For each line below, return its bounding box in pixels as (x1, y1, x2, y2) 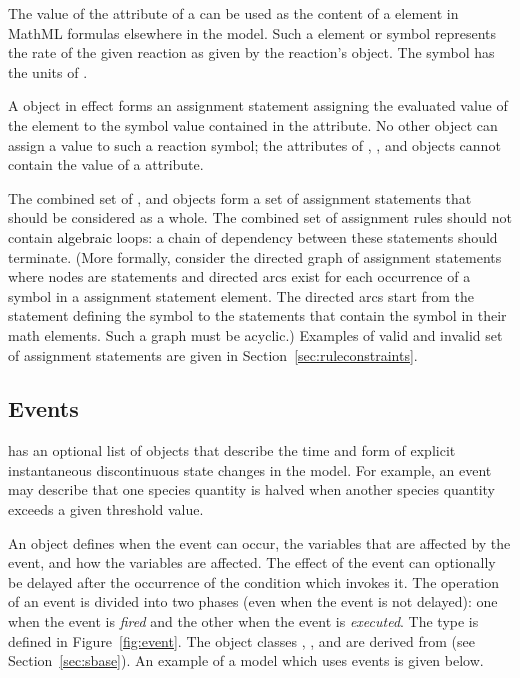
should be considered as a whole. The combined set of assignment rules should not (8, 207, 512, 228)
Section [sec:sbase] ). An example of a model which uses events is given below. (8, 650, 484, 671)
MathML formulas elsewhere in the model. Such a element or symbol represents (8, 22, 497, 43)
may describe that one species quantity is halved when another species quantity (8, 479, 496, 500)
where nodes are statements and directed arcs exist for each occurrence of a (8, 266, 471, 287)
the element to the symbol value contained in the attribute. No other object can (8, 114, 498, 135)
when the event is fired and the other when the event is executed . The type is (8, 611, 479, 632)
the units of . (8, 61, 88, 82)
